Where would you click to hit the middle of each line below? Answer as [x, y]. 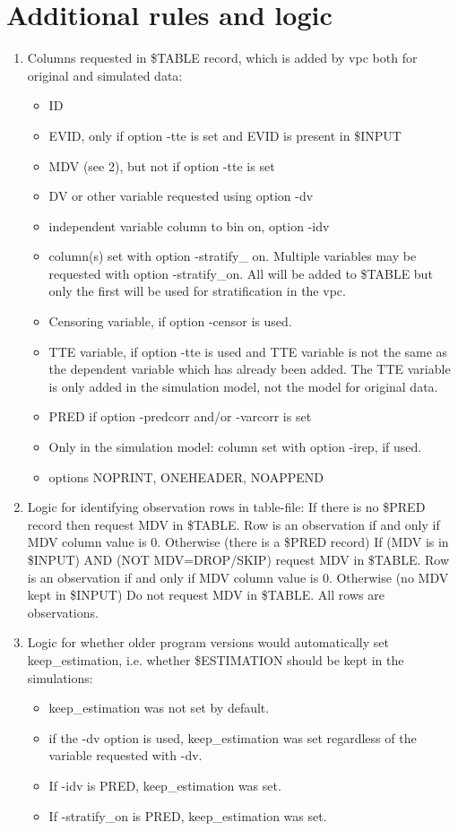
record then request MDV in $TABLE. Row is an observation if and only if [233, 524]
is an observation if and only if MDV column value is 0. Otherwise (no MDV [238, 577]
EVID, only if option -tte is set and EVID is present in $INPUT [225, 135]
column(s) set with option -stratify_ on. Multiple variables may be [233, 256]
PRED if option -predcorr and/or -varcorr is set [180, 416]
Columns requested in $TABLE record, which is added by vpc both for [222, 58]
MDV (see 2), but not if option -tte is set [162, 165]
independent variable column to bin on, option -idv [189, 225]
